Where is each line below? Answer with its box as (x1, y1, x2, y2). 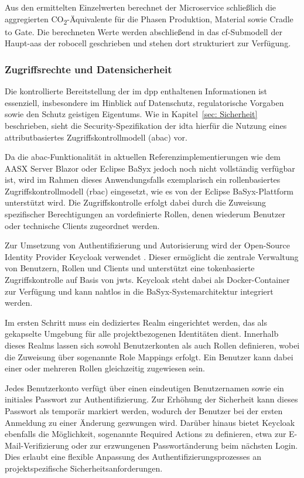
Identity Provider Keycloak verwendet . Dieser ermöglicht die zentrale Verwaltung (5, 250, 299, 262)
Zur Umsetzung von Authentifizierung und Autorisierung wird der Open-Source (5, 239, 290, 251)
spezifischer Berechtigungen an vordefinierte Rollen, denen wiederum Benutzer (5, 208, 285, 220)
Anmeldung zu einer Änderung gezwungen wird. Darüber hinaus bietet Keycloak (5, 416, 295, 428)
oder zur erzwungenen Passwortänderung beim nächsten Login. (71, 439, 298, 451)
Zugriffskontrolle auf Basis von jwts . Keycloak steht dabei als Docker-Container (5, 274, 290, 286)
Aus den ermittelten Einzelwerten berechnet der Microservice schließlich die (5, 1, 276, 13)
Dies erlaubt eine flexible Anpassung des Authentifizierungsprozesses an (5, 450, 262, 463)
